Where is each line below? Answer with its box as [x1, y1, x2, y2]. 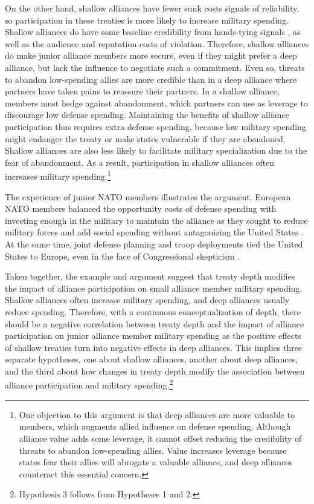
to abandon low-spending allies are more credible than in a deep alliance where [5, 73, 297, 85]
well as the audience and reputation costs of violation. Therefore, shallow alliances [5, 37, 309, 50]
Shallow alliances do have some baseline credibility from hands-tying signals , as [5, 25, 301, 38]
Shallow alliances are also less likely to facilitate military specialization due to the [5, 144, 307, 157]
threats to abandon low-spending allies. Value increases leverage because [19, 443, 287, 456]
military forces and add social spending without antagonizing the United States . [5, 226, 304, 238]
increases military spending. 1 [5, 168, 111, 182]
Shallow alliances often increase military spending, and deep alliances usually [5, 293, 290, 306]
